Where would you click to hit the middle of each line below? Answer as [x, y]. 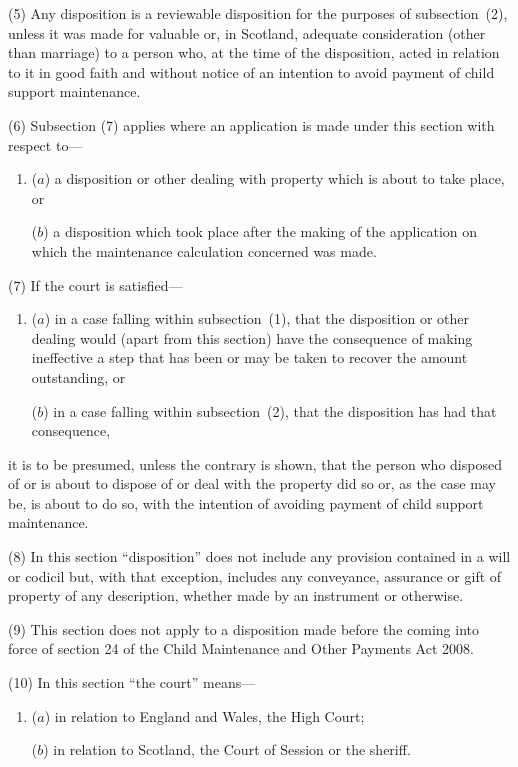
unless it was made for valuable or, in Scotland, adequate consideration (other [247, 32]
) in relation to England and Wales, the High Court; [204, 715]
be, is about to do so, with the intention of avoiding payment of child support [246, 502]
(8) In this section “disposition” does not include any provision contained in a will [259, 556]
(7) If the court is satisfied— [95, 284]
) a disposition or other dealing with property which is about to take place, [274, 178]
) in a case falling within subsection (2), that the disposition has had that [270, 410]
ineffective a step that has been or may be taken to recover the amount [249, 357]
